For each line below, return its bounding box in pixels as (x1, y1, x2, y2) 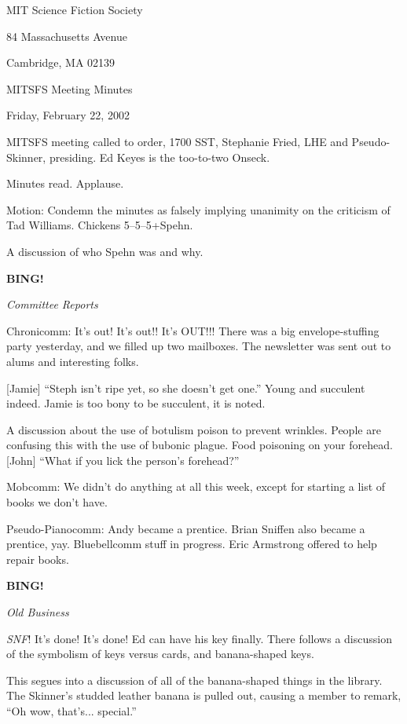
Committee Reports (6, 296, 98, 313)
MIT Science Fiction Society (6, 2, 143, 17)
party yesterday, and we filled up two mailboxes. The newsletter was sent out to (6, 338, 391, 354)
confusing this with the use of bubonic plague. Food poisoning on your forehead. (6, 437, 393, 453)
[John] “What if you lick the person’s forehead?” (6, 452, 240, 468)
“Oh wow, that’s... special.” (6, 703, 137, 719)
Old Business (6, 604, 69, 620)
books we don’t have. (6, 494, 108, 510)
